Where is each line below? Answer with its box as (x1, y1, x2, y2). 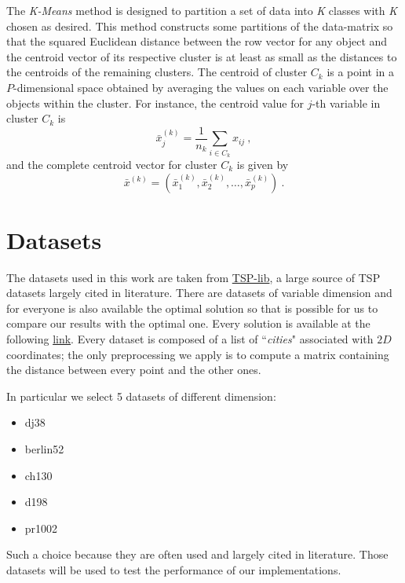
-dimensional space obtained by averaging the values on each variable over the (13, 79, 389, 95)
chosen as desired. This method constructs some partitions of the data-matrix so (6, 17, 393, 34)
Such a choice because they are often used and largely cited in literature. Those (6, 546, 389, 563)
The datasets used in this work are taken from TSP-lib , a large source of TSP (6, 269, 381, 285)
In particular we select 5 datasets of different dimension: (6, 387, 276, 404)
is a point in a (327, 64, 395, 80)
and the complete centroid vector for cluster (6, 156, 217, 172)
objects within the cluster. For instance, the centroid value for (6, 94, 304, 111)
